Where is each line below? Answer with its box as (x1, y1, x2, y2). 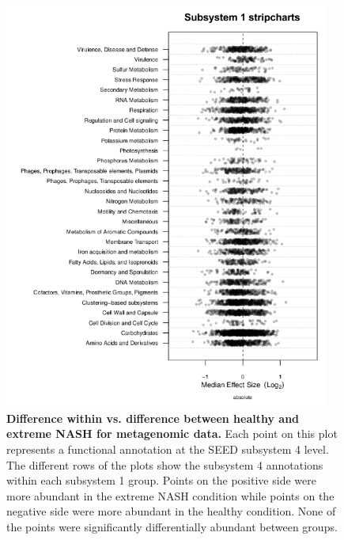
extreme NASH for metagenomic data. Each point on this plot (6, 425, 338, 442)
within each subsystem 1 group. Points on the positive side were (6, 472, 316, 489)
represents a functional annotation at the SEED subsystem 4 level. (6, 440, 329, 457)
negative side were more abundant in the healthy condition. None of (6, 503, 336, 519)
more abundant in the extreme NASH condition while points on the (6, 487, 335, 504)
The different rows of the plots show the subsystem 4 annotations (6, 456, 323, 473)
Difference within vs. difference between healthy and (6, 409, 300, 426)
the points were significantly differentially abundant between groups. (6, 518, 338, 534)
